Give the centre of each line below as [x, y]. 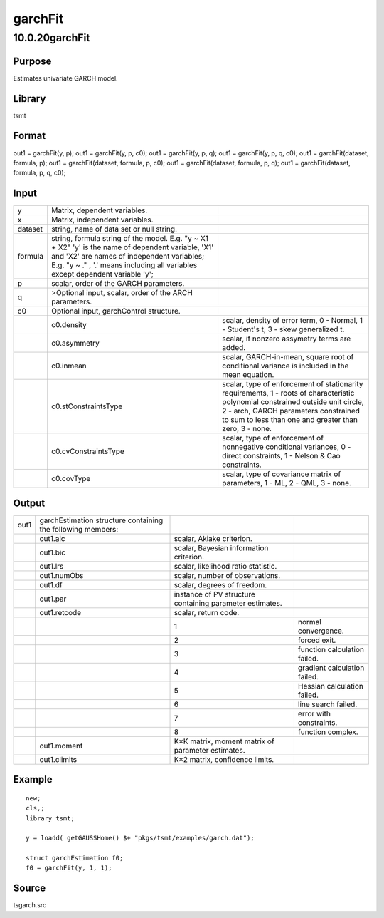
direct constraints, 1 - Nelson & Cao [281, 456]
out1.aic [52, 538]
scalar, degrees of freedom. [220, 584]
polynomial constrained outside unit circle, [293, 402]
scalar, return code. [207, 612]
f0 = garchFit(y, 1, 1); [69, 868]
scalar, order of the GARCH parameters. [118, 284]
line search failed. [327, 704]
